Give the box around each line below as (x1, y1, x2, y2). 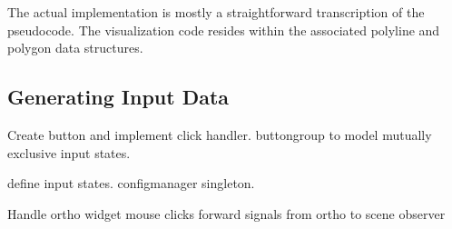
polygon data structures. (7, 38, 143, 57)
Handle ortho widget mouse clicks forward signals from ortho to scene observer (7, 204, 446, 223)
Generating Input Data (7, 83, 230, 111)
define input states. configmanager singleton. (7, 174, 255, 193)
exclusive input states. (7, 143, 131, 162)
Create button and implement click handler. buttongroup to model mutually (7, 124, 432, 144)
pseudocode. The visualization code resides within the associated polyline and (7, 20, 440, 39)
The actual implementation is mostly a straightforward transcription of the (7, 3, 425, 21)
